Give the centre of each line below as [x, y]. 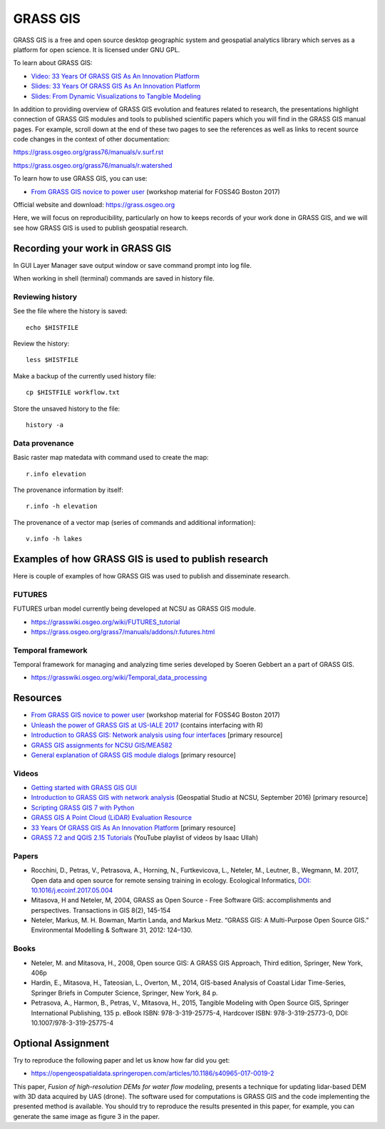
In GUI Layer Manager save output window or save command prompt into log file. [133, 265]
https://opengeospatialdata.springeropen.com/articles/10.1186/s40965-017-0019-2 [153, 1073]
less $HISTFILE [52, 360]
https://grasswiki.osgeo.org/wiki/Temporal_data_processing [119, 678]
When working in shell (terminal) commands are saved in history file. [114, 279]
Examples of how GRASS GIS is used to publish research [141, 559]
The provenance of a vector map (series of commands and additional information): [134, 522]
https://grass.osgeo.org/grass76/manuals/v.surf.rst [88, 152]
